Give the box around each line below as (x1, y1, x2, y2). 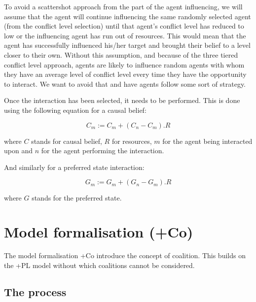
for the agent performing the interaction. (41, 145, 164, 156)
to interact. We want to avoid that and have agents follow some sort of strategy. (4, 78, 246, 89)
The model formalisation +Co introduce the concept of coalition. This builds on (4, 250, 246, 261)
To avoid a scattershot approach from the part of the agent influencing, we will (4, 1, 243, 11)
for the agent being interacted (162, 135, 253, 146)
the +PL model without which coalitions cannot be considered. (4, 260, 195, 270)
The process (4, 284, 67, 299)
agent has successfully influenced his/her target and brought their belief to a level (4, 40, 251, 50)
